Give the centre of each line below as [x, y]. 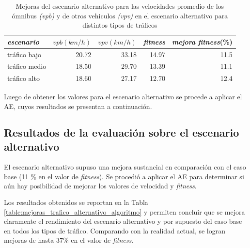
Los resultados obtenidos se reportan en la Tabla [76, 202]
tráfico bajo [24, 54]
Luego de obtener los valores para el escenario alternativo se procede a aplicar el [123, 97]
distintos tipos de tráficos [120, 25]
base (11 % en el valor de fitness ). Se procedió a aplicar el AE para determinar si [124, 176]
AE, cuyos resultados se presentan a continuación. [78, 106]
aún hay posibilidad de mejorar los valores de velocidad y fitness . [100, 186]
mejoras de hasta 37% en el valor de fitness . [69, 240]
